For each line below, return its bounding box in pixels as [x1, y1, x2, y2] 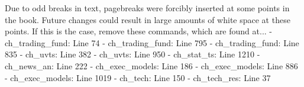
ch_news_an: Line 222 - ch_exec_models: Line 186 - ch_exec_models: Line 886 [5, 59, 298, 72]
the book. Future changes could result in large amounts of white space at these [5, 13, 290, 25]
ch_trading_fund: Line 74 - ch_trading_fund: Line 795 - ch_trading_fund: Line [5, 36, 299, 49]
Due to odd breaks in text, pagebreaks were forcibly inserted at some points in [5, 2, 290, 14]
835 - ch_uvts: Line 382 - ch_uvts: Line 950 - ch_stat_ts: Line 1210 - [5, 48, 260, 60]
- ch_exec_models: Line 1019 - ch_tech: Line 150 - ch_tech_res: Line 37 [5, 71, 271, 83]
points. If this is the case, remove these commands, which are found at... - [5, 25, 272, 37]
